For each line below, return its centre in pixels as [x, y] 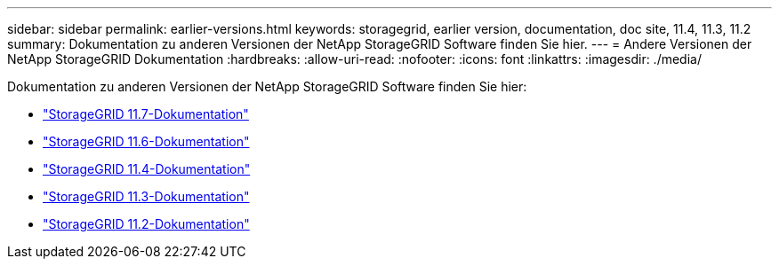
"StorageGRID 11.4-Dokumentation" [147, 169]
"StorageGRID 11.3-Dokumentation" [146, 196]
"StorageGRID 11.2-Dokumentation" [146, 224]
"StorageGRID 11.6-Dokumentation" [146, 141]
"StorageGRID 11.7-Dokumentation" [146, 114]
